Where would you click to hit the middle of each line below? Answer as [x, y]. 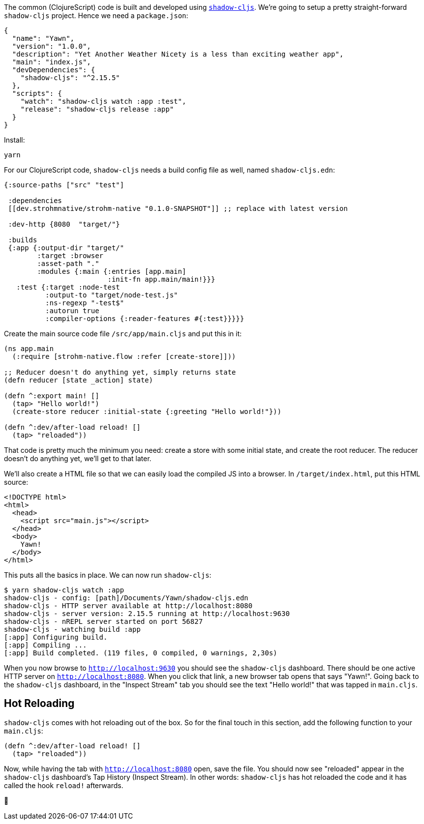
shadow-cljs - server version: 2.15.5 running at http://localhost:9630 [147, 614]
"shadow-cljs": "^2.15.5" [70, 78]
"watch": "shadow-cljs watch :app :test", [103, 101]
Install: [14, 140]
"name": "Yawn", [43, 38]
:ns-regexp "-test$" [85, 303]
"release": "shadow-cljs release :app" [97, 109]
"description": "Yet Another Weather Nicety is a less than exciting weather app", [178, 54]
